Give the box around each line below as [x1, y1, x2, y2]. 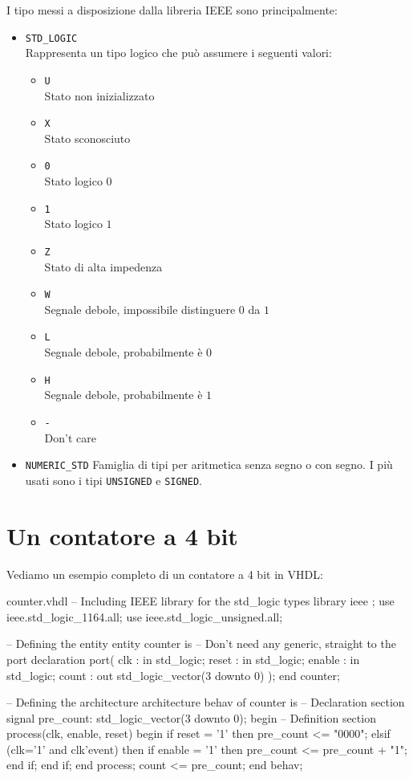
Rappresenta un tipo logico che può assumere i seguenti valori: [25, 44, 332, 61]
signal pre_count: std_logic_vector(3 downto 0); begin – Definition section [6, 709, 376, 726]
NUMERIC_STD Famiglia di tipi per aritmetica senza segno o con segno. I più [25, 456, 393, 473]
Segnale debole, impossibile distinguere [44, 300, 236, 317]
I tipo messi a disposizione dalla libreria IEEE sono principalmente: [6, 2, 338, 18]
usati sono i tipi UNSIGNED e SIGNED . [25, 471, 202, 488]
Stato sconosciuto [44, 129, 131, 146]
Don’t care [44, 429, 96, 446]
